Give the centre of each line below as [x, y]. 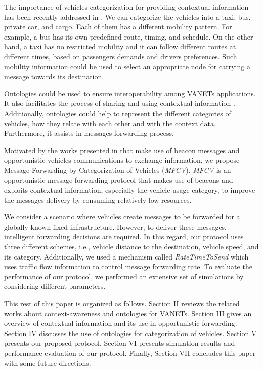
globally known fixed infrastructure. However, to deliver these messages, [116, 226]
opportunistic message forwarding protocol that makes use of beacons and [119, 180]
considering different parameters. [55, 286]
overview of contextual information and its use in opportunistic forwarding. [121, 323]
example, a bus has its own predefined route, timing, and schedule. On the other [129, 36]
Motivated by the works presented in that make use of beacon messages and [122, 150]
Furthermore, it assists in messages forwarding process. [89, 133]
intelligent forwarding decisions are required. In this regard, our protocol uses [124, 236]
